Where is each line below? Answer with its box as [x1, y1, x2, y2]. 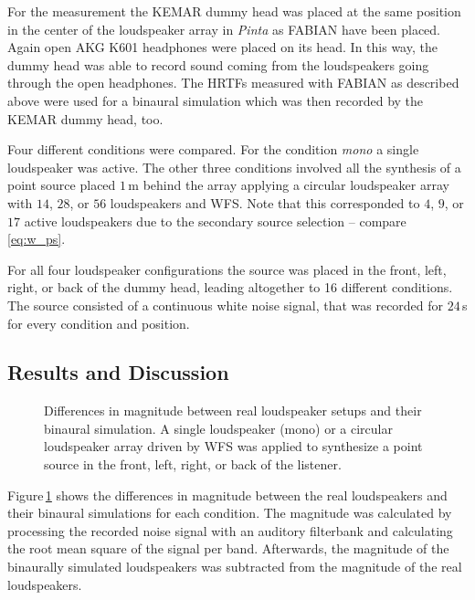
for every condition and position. [7, 313, 190, 332]
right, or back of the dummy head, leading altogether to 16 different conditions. [7, 278, 453, 297]
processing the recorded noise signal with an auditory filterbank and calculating [7, 521, 453, 540]
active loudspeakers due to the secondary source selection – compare [24, 211, 406, 230]
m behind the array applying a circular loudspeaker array [128, 175, 449, 195]
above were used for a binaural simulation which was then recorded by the [7, 90, 424, 110]
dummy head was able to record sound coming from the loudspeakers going [7, 55, 429, 74]
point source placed [7, 175, 116, 195]
